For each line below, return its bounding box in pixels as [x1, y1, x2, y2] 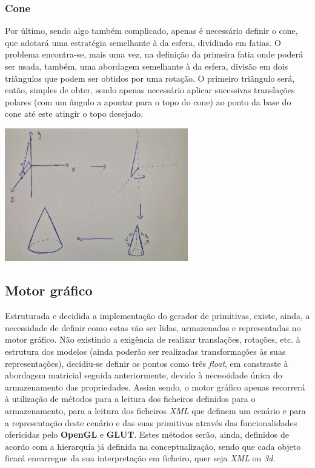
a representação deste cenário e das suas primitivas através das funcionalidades [5, 416, 297, 429]
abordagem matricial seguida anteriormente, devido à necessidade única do [5, 369, 282, 381]
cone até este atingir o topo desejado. [5, 107, 144, 120]
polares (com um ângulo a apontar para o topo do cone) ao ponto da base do [5, 95, 291, 108]
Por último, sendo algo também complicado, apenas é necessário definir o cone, [5, 24, 298, 37]
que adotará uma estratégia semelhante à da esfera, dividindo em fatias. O [5, 36, 281, 48]
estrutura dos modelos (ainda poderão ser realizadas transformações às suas [5, 345, 286, 358]
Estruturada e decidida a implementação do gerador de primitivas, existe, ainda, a [5, 309, 310, 322]
